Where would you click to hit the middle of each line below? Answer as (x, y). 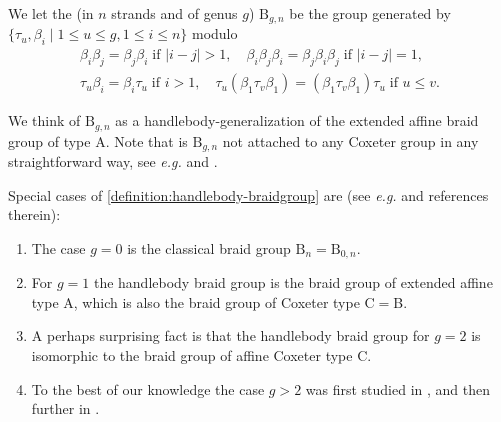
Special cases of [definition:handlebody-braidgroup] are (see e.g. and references (248, 194)
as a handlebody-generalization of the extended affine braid (297, 120)
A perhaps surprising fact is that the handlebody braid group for (230, 335)
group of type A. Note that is (98, 140)
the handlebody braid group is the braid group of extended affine (293, 282)
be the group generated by (370, 13)
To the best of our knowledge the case (148, 388)
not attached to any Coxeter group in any (350, 140)
